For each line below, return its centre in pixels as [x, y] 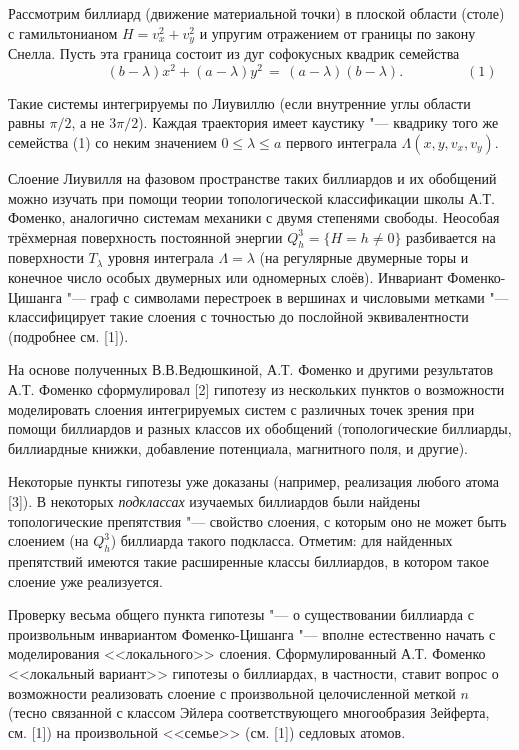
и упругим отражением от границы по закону [337, 32]
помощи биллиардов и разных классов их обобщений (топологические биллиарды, [260, 428]
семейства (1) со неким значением [112, 141]
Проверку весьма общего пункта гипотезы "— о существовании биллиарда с [241, 614]
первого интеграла [341, 141]
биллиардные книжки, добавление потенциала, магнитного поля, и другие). [238, 447]
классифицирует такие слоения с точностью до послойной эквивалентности [238, 316]
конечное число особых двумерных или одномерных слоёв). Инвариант [225, 277]
